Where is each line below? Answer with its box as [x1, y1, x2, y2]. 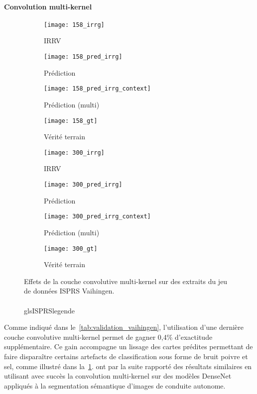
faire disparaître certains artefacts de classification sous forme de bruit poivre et [4, 351, 248, 361]
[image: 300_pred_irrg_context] [44, 213, 151, 220]
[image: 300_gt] [44, 245, 98, 252]
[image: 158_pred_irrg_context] [44, 85, 151, 93]
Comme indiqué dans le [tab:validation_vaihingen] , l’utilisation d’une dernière [4, 322, 244, 332]
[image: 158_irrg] [44, 21, 105, 28]
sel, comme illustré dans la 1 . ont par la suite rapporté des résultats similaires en [4, 361, 252, 371]
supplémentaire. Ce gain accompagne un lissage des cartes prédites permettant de [4, 341, 253, 352]
